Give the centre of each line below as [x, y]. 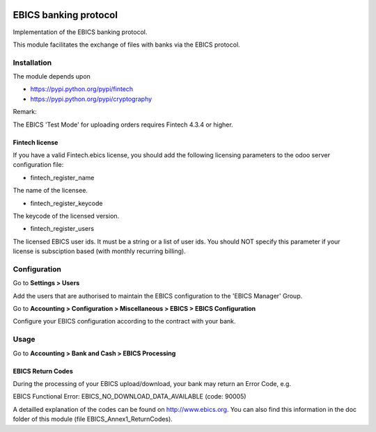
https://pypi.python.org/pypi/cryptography [91, 99]
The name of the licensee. [50, 191]
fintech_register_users [62, 229]
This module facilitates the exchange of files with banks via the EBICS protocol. [126, 45]
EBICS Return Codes [43, 371]
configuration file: [38, 165]
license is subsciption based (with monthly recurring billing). [99, 251]
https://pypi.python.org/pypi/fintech [82, 89]
